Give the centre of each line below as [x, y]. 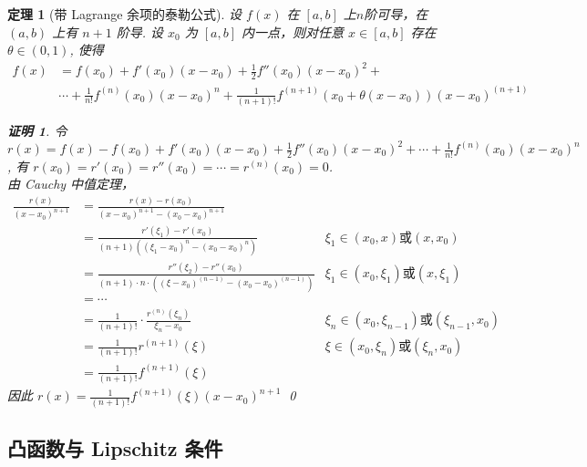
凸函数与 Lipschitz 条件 [115, 447]
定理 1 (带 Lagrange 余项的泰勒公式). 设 [125, 14]
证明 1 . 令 [37, 130]
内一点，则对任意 [293, 31]
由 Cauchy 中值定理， [71, 184]
